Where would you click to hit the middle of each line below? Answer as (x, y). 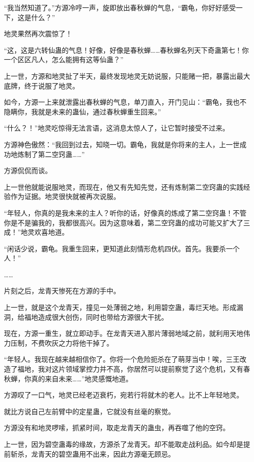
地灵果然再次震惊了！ (38, 33)
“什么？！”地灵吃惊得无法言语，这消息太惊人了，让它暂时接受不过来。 (117, 128)
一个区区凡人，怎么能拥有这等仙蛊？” (64, 59)
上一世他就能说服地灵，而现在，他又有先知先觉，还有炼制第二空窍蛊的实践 (124, 187)
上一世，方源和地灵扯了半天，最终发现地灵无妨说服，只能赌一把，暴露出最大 (127, 76)
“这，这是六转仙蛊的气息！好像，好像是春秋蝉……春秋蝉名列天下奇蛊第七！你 (127, 50)
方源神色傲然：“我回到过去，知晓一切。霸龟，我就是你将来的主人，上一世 (122, 144)
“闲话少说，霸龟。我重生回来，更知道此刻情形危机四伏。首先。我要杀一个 (122, 248)
